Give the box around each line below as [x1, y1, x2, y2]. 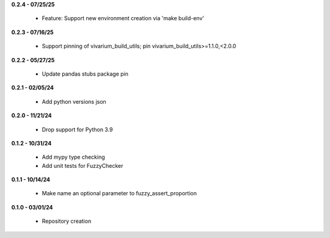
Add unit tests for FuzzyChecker [42, 162, 123, 169]
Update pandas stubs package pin [42, 70, 128, 78]
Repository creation [42, 217, 92, 225]
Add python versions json [42, 98, 106, 105]
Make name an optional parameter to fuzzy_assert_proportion [42, 190, 197, 197]
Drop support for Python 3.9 [42, 126, 113, 133]
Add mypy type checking [42, 153, 105, 161]
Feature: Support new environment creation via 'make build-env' [42, 15, 205, 22]
